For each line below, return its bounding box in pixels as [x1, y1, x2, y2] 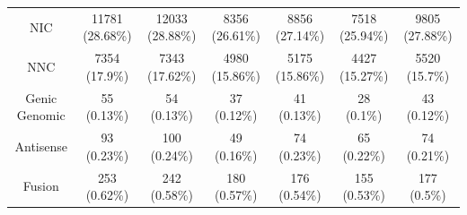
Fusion [22, 176, 59, 195]
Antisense [14, 136, 67, 155]
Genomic [16, 106, 66, 125]
